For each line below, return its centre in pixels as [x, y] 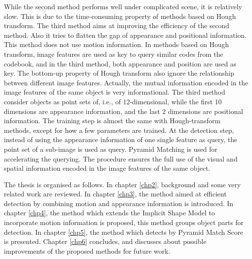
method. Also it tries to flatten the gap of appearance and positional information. [125, 35]
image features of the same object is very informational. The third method [115, 92]
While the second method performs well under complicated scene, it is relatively [123, 6]
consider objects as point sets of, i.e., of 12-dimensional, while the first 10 [113, 101]
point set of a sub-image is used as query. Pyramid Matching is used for [111, 149]
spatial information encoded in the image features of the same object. [107, 168]
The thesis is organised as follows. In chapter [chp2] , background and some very [122, 184]
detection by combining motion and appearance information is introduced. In [119, 203]
